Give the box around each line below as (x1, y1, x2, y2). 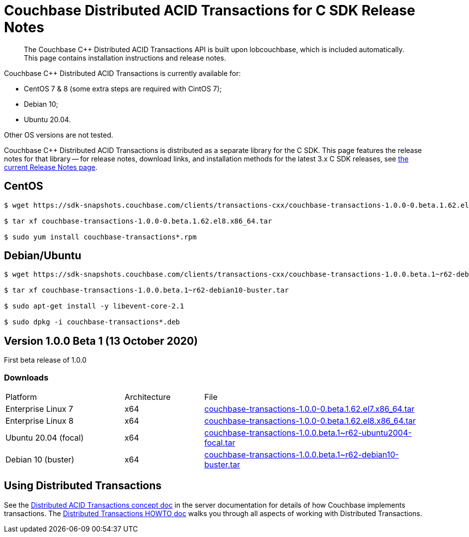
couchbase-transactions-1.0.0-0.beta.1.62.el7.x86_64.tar (204, 404, 415, 414)
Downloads (4, 372, 49, 383)
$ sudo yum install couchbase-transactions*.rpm (4, 232, 197, 241)
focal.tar (204, 438, 235, 448)
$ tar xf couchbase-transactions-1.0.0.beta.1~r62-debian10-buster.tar (4, 286, 289, 295)
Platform (5, 392, 37, 402)
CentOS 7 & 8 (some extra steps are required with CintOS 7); (24, 84, 222, 93)
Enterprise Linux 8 (5, 416, 74, 426)
